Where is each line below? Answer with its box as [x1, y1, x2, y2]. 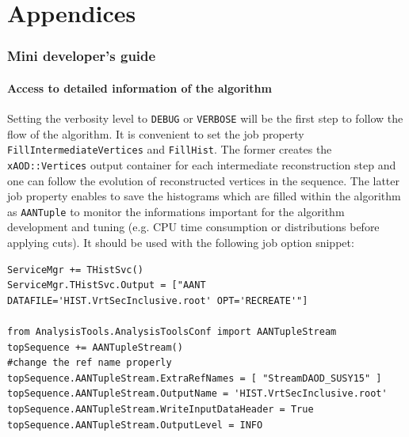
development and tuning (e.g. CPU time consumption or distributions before [7, 218, 380, 235]
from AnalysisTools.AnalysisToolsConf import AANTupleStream [7, 325, 337, 337]
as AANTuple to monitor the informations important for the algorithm [7, 203, 345, 219]
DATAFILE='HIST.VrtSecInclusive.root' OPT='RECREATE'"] [7, 294, 308, 306]
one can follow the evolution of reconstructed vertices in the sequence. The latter [7, 172, 400, 188]
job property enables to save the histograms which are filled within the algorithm [7, 188, 401, 204]
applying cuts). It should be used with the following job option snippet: [7, 234, 354, 251]
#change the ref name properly [7, 357, 172, 369]
